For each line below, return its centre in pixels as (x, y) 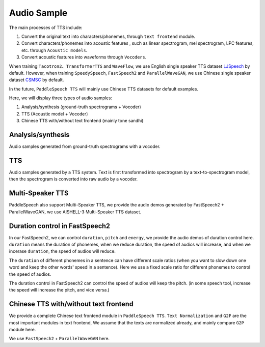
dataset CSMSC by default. (37, 80)
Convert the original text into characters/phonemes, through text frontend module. (108, 36)
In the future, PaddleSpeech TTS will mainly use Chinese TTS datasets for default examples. (104, 89)
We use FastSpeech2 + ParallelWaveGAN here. (59, 339)
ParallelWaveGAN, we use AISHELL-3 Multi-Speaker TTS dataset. (75, 212)
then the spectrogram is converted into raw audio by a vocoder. (73, 179)
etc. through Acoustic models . (54, 50)
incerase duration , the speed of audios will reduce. (62, 251)
